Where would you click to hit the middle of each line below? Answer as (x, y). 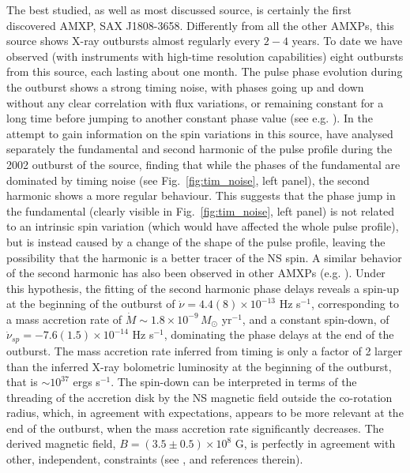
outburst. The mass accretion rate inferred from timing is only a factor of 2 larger (205, 350)
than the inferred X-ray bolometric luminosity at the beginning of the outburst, (199, 366)
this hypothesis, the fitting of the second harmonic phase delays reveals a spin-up (203, 288)
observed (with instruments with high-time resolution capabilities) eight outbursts (205, 56)
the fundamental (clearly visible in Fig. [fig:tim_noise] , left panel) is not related (200, 210)
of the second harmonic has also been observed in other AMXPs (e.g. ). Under (196, 273)
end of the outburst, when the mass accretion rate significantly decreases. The (195, 428)
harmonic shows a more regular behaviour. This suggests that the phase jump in (201, 195)
